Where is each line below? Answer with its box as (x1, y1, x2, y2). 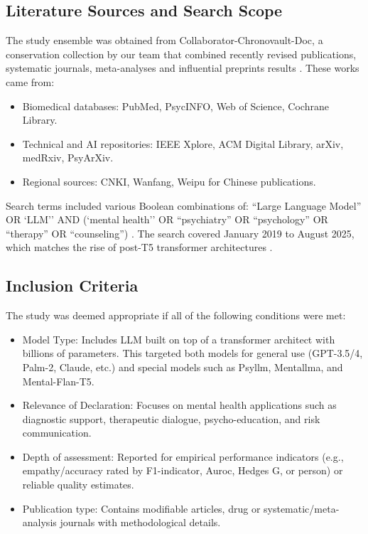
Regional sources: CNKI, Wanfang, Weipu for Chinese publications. (22, 173, 316, 188)
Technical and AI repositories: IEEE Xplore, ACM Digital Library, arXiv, (22, 136, 344, 151)
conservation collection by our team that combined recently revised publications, (6, 46, 357, 61)
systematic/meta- (264, 501, 340, 516)
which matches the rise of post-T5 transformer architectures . (6, 240, 273, 255)
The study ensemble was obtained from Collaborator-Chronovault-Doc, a (6, 33, 323, 48)
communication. (22, 425, 92, 440)
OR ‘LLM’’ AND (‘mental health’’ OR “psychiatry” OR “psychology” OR (6, 212, 328, 227)
